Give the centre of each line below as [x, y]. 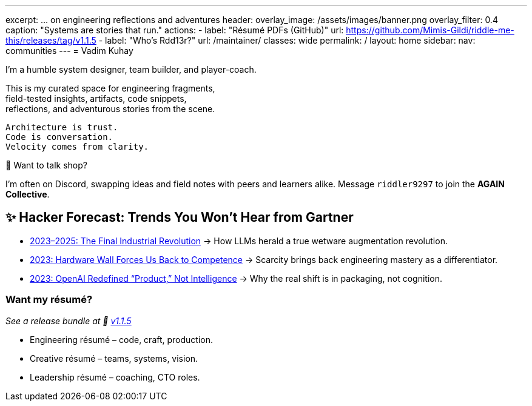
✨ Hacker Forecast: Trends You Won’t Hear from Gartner [180, 218]
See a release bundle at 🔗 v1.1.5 [69, 321]
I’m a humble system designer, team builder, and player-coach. [131, 69]
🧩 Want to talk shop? [46, 165]
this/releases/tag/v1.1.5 [51, 40]
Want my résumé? [49, 300]
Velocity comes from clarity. [77, 147]
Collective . [28, 194]
